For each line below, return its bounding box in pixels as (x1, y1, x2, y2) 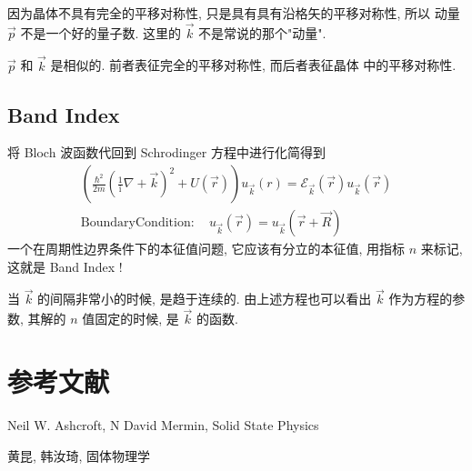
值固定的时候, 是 (82, 309, 179, 328)
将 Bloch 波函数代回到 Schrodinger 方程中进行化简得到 (7, 143, 326, 162)
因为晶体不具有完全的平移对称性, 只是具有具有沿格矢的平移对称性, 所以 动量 (7, 4, 460, 22)
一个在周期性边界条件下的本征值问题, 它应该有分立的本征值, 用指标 (7, 239, 406, 258)
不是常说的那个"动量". (198, 23, 326, 42)
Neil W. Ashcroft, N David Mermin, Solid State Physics (7, 416, 319, 435)
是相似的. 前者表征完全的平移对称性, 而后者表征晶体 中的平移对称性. (50, 55, 457, 75)
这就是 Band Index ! (7, 256, 123, 276)
